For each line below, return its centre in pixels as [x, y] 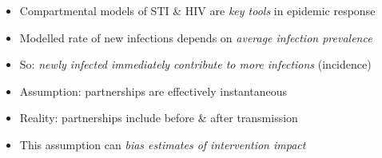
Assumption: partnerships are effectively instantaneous [153, 91]
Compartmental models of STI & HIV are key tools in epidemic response [197, 10]
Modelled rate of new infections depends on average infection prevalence [196, 37]
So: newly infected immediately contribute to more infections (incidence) [195, 64]
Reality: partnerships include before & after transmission [159, 118]
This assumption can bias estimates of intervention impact [163, 144]
